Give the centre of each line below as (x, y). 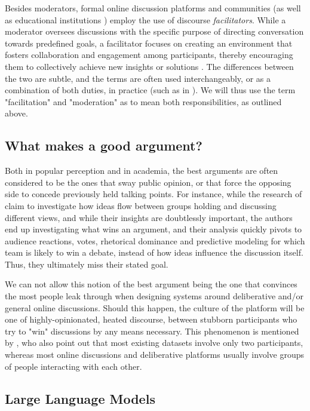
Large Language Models (80, 398)
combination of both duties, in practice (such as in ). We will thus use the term (150, 90)
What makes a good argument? (104, 145)
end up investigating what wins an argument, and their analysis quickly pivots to (154, 229)
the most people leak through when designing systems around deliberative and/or (154, 296)
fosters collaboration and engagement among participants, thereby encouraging (149, 55)
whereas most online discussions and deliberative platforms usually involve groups (154, 355)
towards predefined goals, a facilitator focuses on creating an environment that (149, 43)
